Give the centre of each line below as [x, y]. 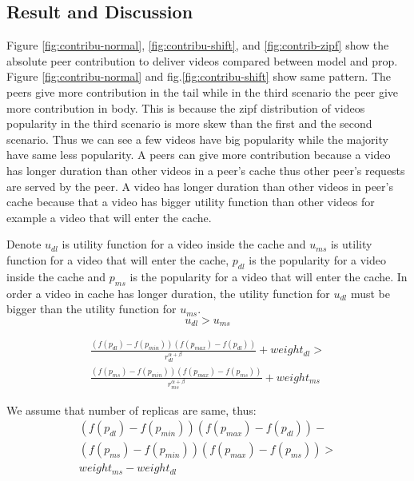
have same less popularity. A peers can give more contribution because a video [199, 155]
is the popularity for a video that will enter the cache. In [269, 276]
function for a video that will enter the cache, [118, 259]
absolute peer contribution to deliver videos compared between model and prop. [202, 60]
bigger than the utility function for [92, 309]
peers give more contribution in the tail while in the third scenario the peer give [202, 91]
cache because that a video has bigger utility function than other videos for [191, 202]
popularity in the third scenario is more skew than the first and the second [189, 123]
